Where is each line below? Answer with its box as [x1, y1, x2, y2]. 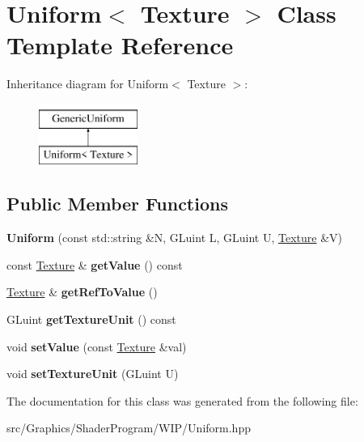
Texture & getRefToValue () [6, 283, 158, 300]
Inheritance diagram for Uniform [6, 75, 169, 92]
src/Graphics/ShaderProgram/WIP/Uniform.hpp [6, 419, 251, 436]
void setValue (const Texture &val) [6, 338, 187, 355]
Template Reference [6, 28, 234, 62]
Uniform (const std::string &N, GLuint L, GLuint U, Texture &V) [6, 229, 343, 246]
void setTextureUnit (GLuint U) [6, 365, 179, 382]
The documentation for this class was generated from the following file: [6, 392, 358, 409]
